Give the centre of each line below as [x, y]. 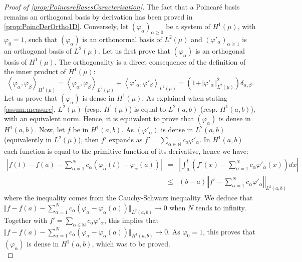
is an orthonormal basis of [122, 39]
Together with [26, 220]
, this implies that [131, 220]
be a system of [188, 26]
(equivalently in [28, 140]
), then [88, 140]
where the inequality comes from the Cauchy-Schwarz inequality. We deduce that [128, 198]
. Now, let [50, 129]
